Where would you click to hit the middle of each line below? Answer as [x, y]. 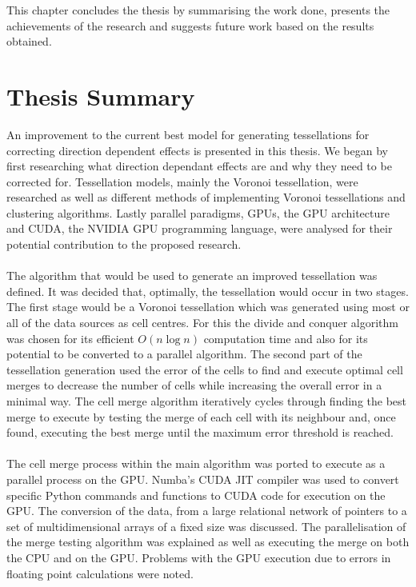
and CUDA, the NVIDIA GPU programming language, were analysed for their [200, 228]
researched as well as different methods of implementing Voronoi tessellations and [206, 197]
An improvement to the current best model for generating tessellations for [188, 134]
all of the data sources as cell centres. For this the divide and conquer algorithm [202, 323]
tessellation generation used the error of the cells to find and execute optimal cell [205, 369]
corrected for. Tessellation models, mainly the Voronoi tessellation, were [182, 181]
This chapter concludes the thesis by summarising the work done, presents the [198, 10]
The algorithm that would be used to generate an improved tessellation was [192, 276]
